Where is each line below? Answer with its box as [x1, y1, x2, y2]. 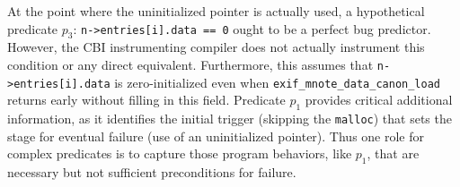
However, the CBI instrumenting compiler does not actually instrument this [7, 38, 425, 56]
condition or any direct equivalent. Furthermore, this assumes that [7, 55, 374, 73]
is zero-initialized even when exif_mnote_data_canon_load [114, 72, 441, 91]
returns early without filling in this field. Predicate [7, 90, 286, 109]
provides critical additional [305, 90, 453, 109]
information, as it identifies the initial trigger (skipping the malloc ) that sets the [7, 109, 452, 128]
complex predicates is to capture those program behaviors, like [7, 144, 352, 163]
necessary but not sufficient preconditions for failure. [7, 163, 296, 182]
